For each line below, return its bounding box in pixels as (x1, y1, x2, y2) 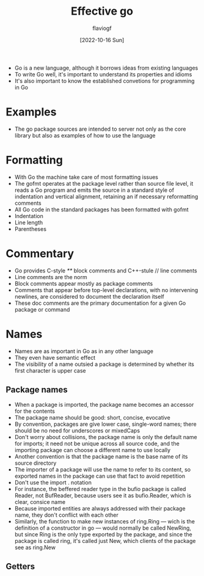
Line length (14, 219, 43, 226)
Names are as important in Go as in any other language (14, 347, 154, 355)
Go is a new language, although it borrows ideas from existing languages (14, 64, 199, 71)
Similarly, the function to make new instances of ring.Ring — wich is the (14, 517, 195, 525)
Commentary (5, 247, 75, 260)
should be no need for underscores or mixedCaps (14, 426, 140, 434)
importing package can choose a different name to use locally (14, 446, 171, 453)
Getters (5, 561, 35, 572)
